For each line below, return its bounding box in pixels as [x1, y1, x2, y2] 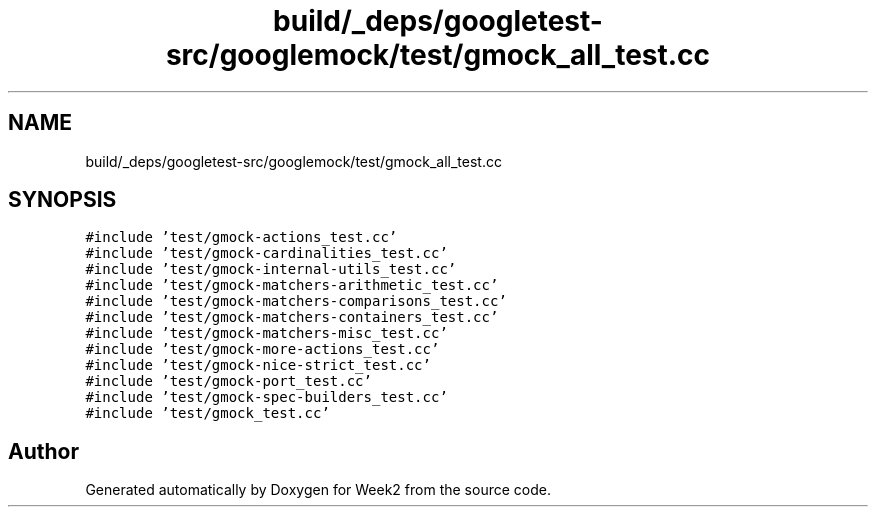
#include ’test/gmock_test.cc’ [85, 405, 330, 422]
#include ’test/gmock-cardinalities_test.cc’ [85, 245, 448, 262]
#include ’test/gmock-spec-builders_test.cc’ [85, 389, 448, 406]
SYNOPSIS [8, 187, 117, 213]
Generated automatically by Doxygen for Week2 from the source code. [85, 481, 551, 499]
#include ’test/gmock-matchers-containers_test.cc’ [85, 309, 499, 326]
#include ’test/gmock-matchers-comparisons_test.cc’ [85, 293, 507, 310]
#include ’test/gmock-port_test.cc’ [85, 373, 372, 390]
